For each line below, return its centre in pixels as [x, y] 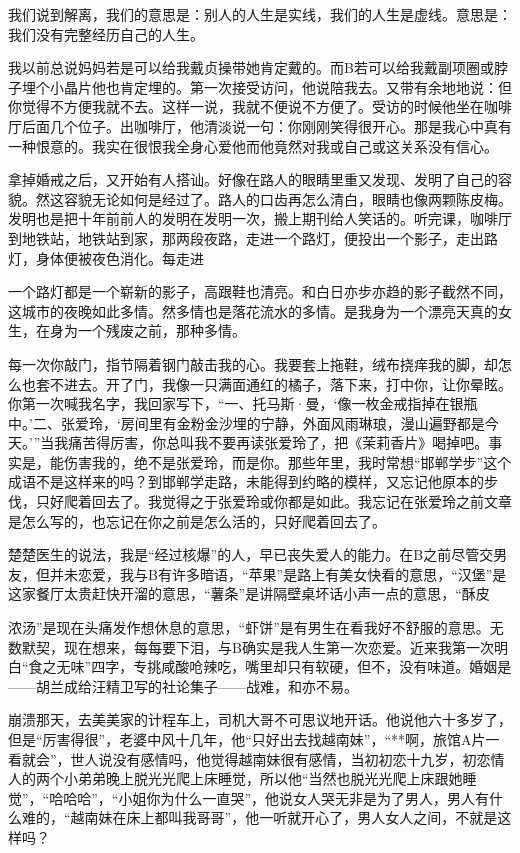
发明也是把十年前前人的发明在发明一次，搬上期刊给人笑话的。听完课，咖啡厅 [260, 218]
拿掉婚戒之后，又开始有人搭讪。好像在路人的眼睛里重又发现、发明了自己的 [253, 179]
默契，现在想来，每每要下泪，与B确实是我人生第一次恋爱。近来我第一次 [257, 646]
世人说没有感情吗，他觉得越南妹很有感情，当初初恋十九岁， [266, 758]
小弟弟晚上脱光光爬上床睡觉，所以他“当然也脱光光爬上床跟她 [263, 778]
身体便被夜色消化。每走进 [119, 257]
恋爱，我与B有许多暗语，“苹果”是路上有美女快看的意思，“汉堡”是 [292, 573]
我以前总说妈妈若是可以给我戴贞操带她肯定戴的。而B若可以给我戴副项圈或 [251, 67]
